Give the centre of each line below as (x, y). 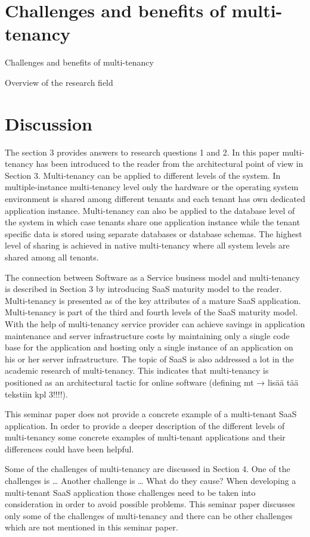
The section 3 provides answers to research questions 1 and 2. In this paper (142, 152)
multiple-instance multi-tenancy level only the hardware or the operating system (152, 187)
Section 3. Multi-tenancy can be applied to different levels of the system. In (143, 175)
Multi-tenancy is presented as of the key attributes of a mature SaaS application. (153, 300)
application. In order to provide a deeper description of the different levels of (145, 425)
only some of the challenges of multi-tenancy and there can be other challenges (149, 515)
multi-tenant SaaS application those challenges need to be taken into (130, 492)
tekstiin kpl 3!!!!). (36, 394)
